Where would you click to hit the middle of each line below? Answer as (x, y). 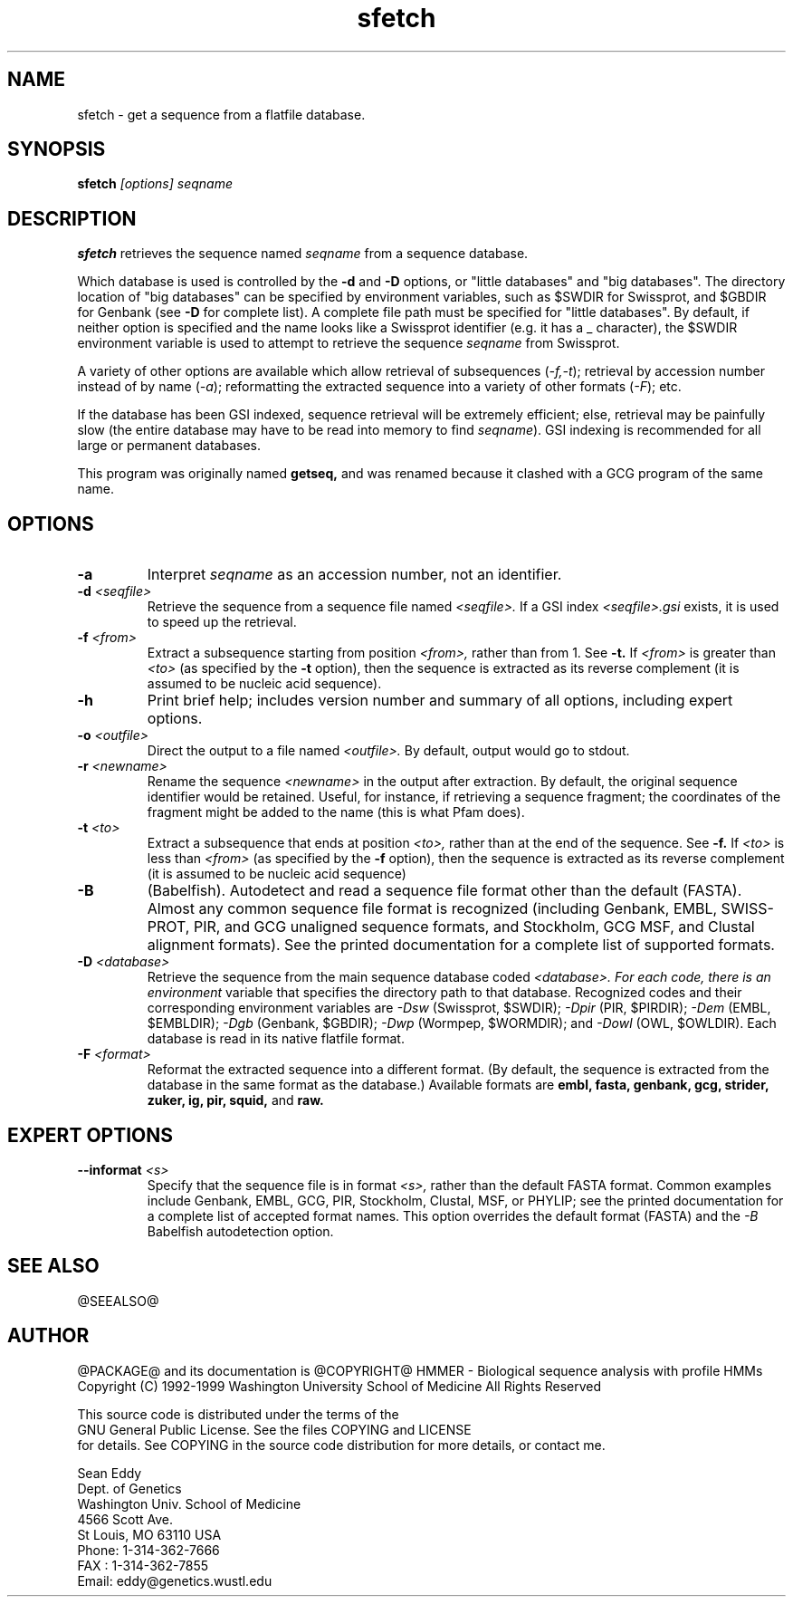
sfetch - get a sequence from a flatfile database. (221, 114)
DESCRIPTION (72, 218)
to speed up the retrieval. (222, 622)
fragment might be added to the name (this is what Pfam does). (336, 812)
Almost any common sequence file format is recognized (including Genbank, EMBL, (432, 909)
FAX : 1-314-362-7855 (143, 1565)
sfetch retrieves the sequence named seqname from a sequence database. (303, 254)
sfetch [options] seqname (155, 184)
